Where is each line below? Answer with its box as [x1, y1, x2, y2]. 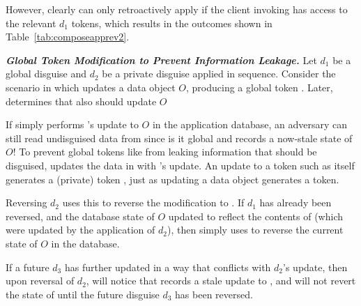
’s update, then [283, 259, 348, 274]
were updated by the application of [6, 222, 155, 237]
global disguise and [6, 66, 87, 81]
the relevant [6, 15, 56, 30]
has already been [259, 195, 332, 210]
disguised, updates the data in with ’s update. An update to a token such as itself [6, 158, 355, 172]
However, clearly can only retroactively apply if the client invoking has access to [6, 2, 348, 16]
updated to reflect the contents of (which [168, 208, 343, 223]
